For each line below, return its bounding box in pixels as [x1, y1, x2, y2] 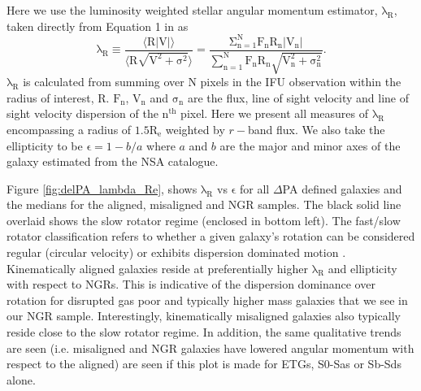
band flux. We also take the [248, 120, 385, 137]
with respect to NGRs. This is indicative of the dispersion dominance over [7, 276, 375, 293]
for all [240, 180, 270, 197]
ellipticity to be [7, 137, 83, 154]
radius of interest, [7, 89, 94, 106]
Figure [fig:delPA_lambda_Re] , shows [7, 180, 197, 197]
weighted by [165, 120, 225, 137]
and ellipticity [328, 259, 397, 276]
